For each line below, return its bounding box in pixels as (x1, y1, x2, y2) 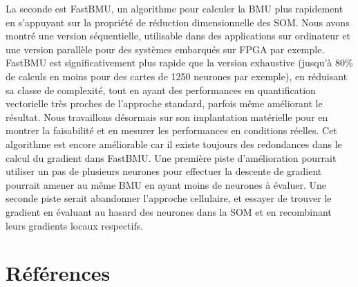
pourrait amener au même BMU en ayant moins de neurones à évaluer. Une (6, 177, 327, 192)
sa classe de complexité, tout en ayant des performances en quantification (6, 82, 316, 97)
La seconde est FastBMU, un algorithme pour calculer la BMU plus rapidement (6, 1, 343, 15)
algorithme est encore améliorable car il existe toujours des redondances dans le (6, 136, 342, 151)
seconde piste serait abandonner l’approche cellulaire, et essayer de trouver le (6, 191, 332, 205)
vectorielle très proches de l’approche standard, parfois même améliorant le (6, 96, 323, 111)
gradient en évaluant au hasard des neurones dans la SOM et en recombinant (6, 204, 332, 219)
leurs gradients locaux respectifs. (6, 218, 144, 232)
